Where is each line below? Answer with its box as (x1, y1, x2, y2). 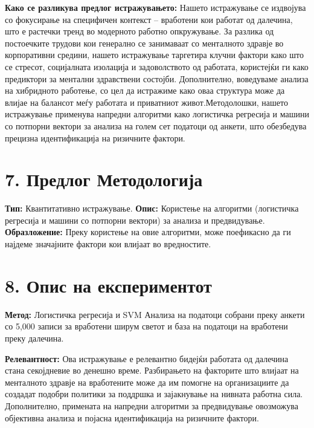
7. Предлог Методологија (5, 167, 203, 192)
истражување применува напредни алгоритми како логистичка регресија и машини (5, 108, 310, 120)
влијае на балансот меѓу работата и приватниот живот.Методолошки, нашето (5, 96, 288, 108)
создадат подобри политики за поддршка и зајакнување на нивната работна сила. (5, 387, 303, 400)
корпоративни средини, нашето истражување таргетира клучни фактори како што (5, 48, 304, 61)
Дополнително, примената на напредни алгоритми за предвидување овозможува (5, 399, 298, 412)
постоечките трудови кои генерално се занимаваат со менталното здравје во (5, 36, 284, 49)
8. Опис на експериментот (5, 273, 212, 297)
